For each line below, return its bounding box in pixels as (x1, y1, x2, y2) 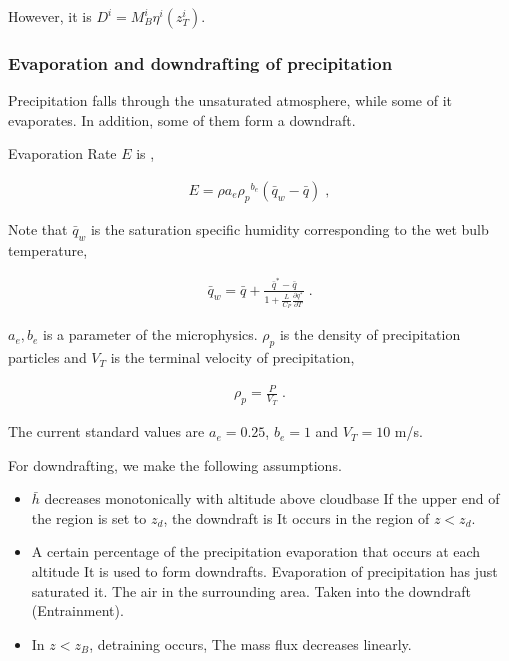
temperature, (8, 239, 88, 260)
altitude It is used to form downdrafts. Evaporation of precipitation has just (31, 561, 498, 582)
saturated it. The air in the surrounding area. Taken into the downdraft (31, 580, 471, 601)
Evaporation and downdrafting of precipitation (8, 50, 393, 75)
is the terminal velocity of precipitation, (110, 347, 355, 368)
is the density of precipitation (279, 324, 461, 345)
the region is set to (31, 507, 147, 528)
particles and (8, 347, 87, 368)
